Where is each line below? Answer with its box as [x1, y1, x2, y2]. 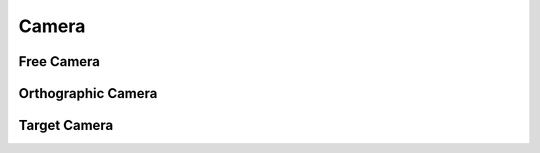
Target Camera [18, 117, 114, 134]
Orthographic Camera [18, 85, 158, 102]
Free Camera [18, 53, 100, 70]
